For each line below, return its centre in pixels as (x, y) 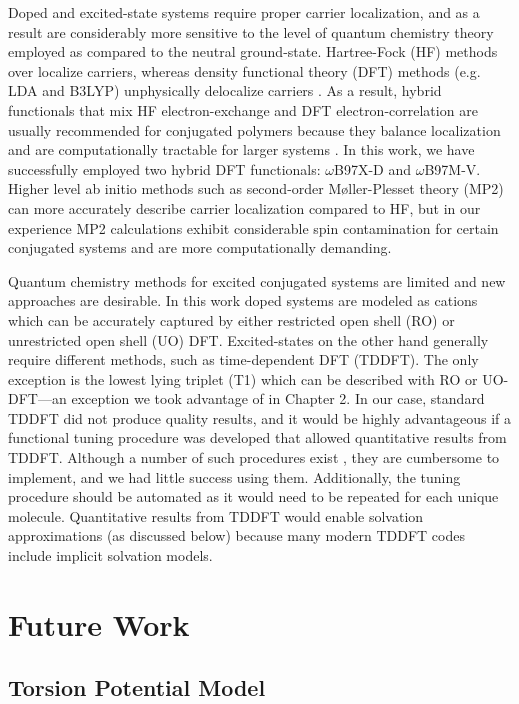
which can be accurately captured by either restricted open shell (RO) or (231, 319)
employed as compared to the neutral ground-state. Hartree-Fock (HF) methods (253, 51)
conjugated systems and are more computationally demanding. (200, 247)
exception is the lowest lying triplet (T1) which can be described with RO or (243, 378)
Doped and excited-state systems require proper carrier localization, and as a (244, 12)
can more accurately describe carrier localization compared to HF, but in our (244, 207)
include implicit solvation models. (110, 555)
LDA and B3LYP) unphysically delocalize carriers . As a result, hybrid (225, 90)
